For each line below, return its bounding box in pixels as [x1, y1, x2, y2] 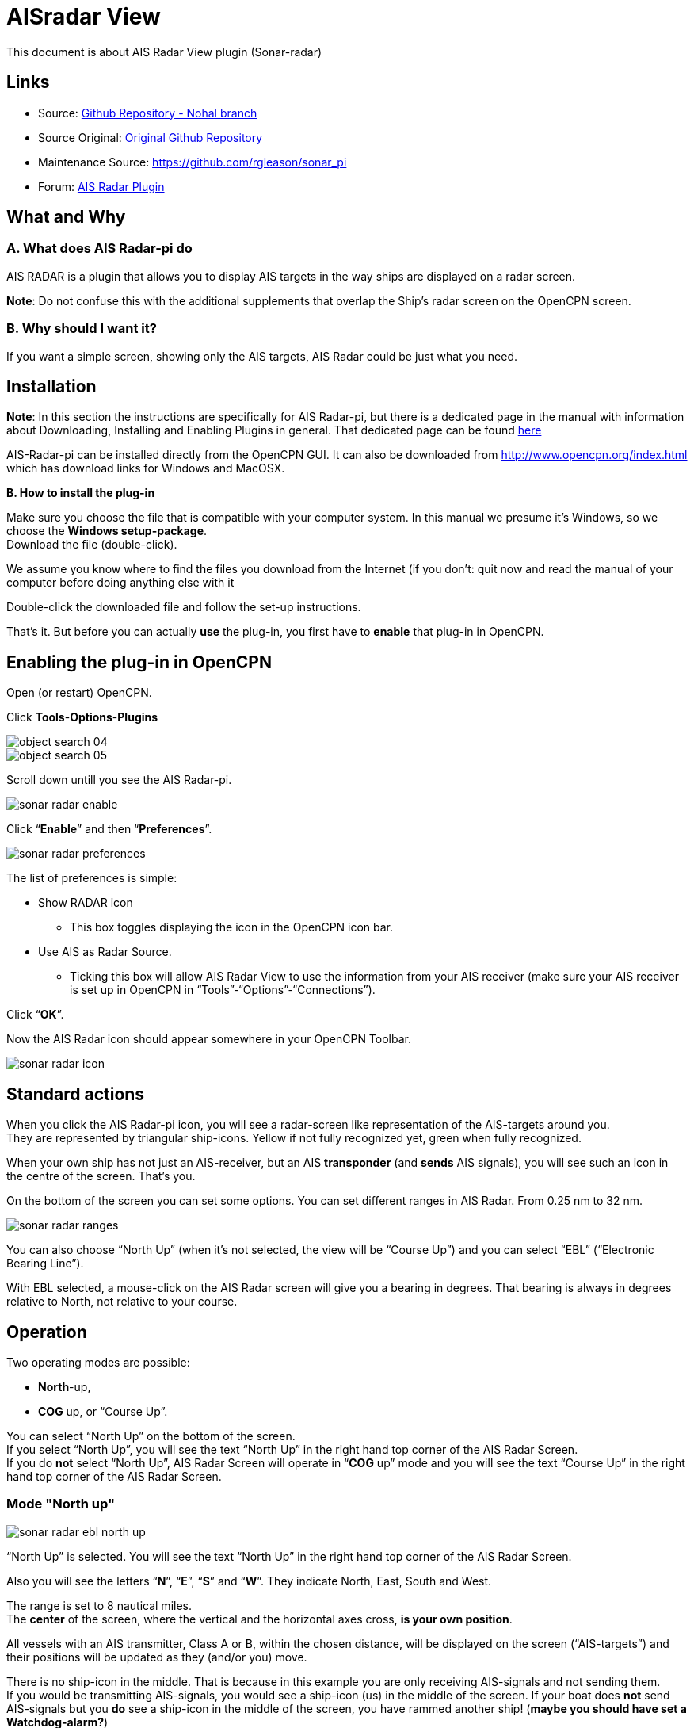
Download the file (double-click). [6, 537, 177, 552]
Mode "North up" [6, 1496, 116, 1512]
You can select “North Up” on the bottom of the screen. [6, 1428, 296, 1443]
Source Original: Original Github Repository [38, 130, 263, 144]
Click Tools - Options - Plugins [6, 710, 158, 724]
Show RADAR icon [38, 896, 133, 910]
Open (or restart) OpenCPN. [6, 686, 152, 700]
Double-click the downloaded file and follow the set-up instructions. [6, 600, 361, 614]
